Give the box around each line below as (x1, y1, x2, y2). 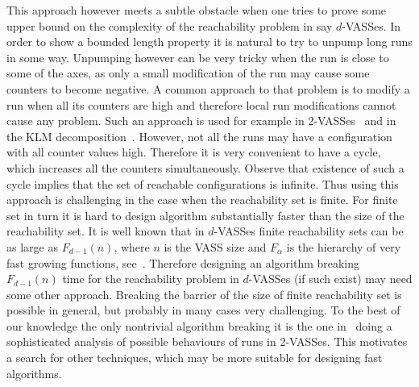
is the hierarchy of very (286, 238, 401, 255)
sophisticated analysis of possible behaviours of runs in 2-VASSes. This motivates (6, 333, 408, 350)
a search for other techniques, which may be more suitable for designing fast (6, 349, 383, 366)
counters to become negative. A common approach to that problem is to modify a (6, 80, 410, 97)
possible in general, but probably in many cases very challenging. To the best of (6, 302, 400, 318)
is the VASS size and (164, 238, 267, 255)
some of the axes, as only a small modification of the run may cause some (6, 64, 370, 81)
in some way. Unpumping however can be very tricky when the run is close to (6, 48, 389, 65)
